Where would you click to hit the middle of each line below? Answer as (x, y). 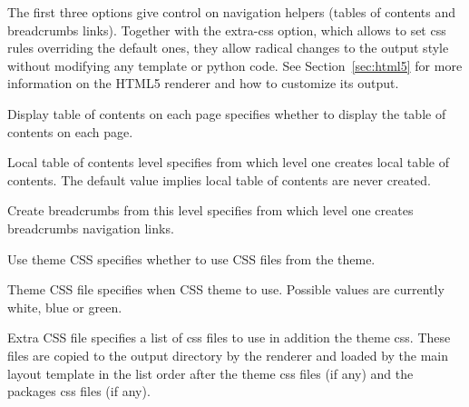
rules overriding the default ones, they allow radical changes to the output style (228, 48)
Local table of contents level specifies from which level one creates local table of (229, 162)
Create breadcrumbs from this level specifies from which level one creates (210, 210)
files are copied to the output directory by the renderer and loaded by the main (228, 355)
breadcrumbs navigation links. (91, 228)
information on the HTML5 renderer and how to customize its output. (203, 83)
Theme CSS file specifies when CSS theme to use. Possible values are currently (226, 289)
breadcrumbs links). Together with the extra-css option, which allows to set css (227, 30)
